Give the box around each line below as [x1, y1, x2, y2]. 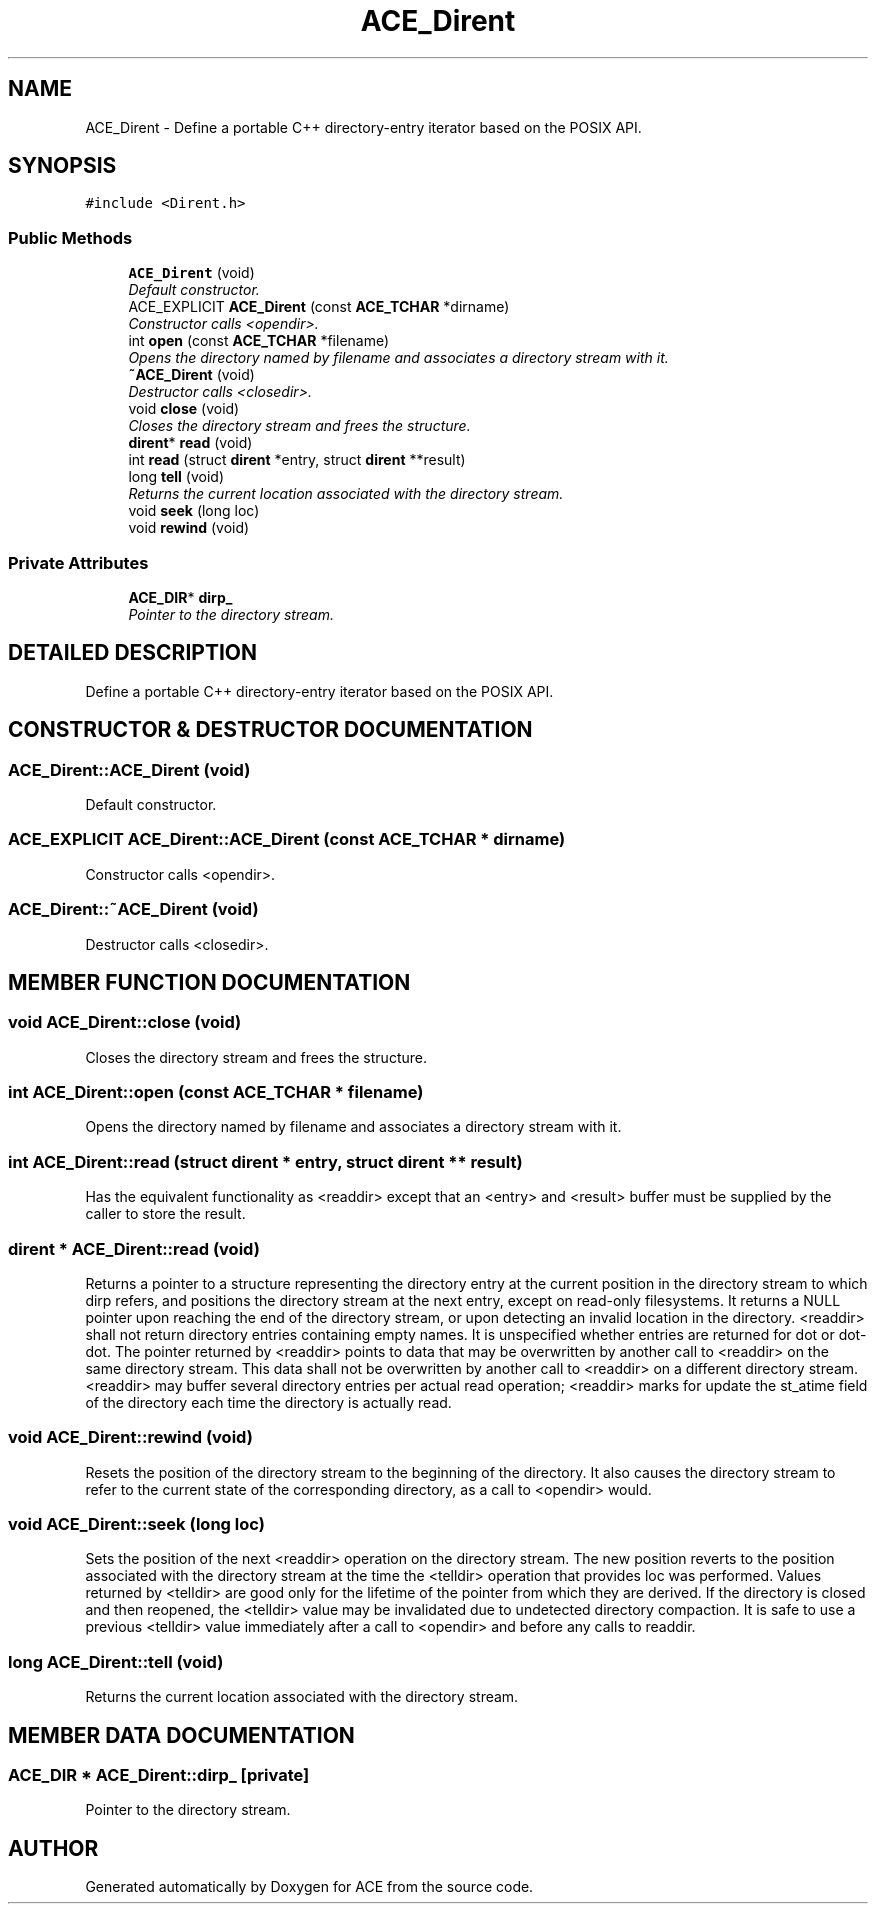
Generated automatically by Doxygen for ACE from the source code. [85, 1878, 534, 1896]
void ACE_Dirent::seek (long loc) [8, 1514, 265, 1535]
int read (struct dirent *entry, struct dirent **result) [128, 451, 466, 469]
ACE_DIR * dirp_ [128, 588, 233, 606]
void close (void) [128, 400, 240, 418]
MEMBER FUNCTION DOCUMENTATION [8, 969, 411, 995]
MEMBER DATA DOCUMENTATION [8, 1722, 355, 1748]
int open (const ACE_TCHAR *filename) [128, 332, 390, 350]
